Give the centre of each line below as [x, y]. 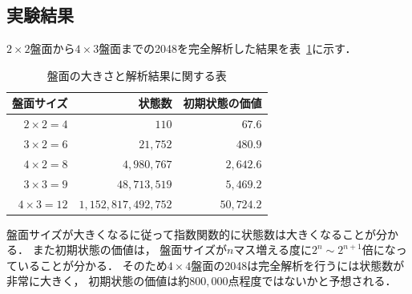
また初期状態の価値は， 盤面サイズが [129, 250]
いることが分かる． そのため [92, 265]
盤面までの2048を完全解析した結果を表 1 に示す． [228, 48]
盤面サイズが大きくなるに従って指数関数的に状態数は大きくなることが [191, 234]
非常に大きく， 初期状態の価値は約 [98, 281]
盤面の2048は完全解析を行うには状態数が [298, 265]
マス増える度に [273, 250]
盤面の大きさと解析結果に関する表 [137, 75]
